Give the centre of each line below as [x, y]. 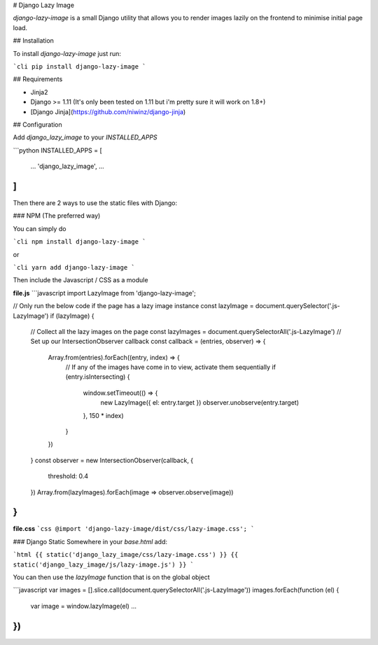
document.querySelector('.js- [298, 306]
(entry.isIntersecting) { [98, 377]
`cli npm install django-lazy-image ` [79, 242]
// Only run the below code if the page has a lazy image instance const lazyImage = [133, 306]
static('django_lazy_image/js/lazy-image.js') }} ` [104, 564]
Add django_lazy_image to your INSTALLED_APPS [85, 137]
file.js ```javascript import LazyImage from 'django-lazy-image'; [104, 293]
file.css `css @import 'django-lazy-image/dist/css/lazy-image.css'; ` [134, 529]
